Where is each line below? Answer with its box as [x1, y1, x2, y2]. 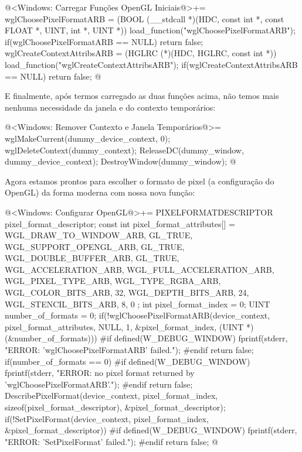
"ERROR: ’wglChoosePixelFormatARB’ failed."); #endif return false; [5, 344, 254, 356]
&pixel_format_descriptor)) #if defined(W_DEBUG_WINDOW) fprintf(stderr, [5, 424, 297, 436]
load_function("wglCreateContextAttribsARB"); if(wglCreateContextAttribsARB [5, 58, 298, 70]
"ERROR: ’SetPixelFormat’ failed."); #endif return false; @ [5, 435, 218, 447]
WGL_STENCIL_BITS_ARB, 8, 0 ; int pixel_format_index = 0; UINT [5, 297, 270, 310]
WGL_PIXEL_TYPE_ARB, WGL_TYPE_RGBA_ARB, [5, 275, 221, 287]
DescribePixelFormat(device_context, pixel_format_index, [5, 389, 218, 402]
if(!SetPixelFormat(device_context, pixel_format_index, [5, 412, 209, 424]
